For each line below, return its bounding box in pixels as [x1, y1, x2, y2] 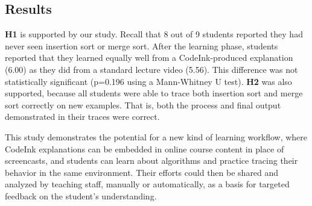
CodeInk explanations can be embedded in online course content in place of [5, 142, 284, 155]
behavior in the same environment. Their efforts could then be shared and [5, 166, 279, 178]
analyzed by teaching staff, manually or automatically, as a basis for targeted [5, 178, 290, 190]
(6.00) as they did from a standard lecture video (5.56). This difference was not [5, 63, 298, 75]
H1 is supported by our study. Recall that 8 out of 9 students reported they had [5, 28, 303, 40]
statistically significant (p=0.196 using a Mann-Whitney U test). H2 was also [5, 75, 292, 87]
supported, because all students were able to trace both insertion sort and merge [5, 87, 303, 99]
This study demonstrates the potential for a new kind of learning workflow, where [5, 130, 308, 143]
